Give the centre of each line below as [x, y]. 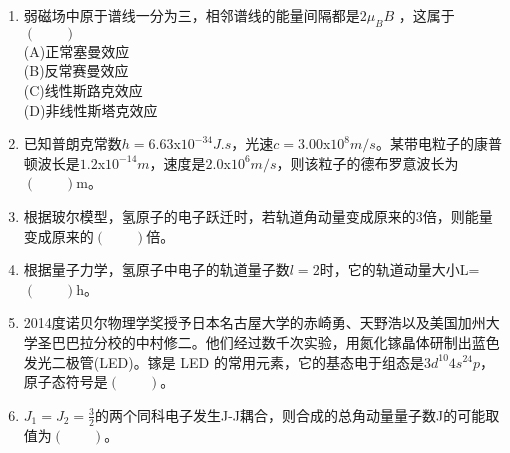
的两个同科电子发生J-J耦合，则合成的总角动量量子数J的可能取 [297, 414]
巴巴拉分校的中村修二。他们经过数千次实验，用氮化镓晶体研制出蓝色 [275, 341]
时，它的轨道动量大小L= [399, 269]
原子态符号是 [65, 381]
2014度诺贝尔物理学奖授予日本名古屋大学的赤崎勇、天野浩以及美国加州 [254, 322]
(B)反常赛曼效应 [76, 70]
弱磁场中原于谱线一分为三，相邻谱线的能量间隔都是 [191, 15]
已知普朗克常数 [72, 143]
